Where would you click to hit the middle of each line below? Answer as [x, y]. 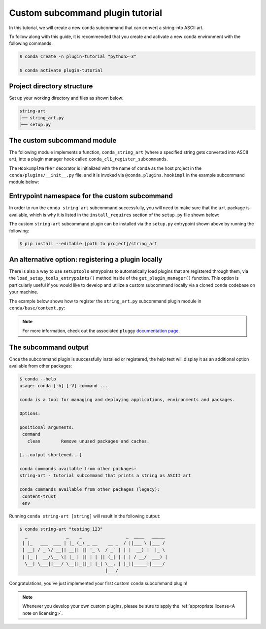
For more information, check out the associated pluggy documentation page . [101, 331]
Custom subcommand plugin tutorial [86, 13]
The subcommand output [49, 347]
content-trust [39, 496]
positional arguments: [47, 427]
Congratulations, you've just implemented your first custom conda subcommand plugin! [98, 583]
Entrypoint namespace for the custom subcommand [91, 196]
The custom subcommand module [63, 140]
